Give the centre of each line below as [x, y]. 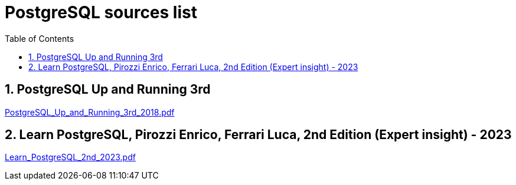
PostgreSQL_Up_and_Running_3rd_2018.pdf [90, 112]
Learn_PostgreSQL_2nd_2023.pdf [70, 157]
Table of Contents [40, 38]
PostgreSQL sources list [101, 12]
